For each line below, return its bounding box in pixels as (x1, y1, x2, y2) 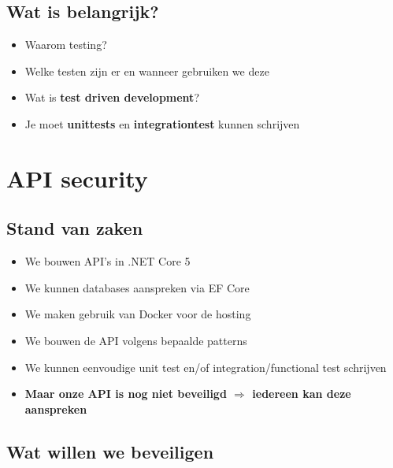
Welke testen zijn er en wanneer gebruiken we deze (24, 62, 269, 79)
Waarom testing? (24, 36, 107, 53)
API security (6, 162, 148, 194)
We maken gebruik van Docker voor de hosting (24, 306, 251, 322)
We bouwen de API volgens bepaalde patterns (24, 332, 247, 348)
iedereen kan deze (252, 385, 351, 402)
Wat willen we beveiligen (6, 439, 214, 463)
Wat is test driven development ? (24, 89, 199, 106)
